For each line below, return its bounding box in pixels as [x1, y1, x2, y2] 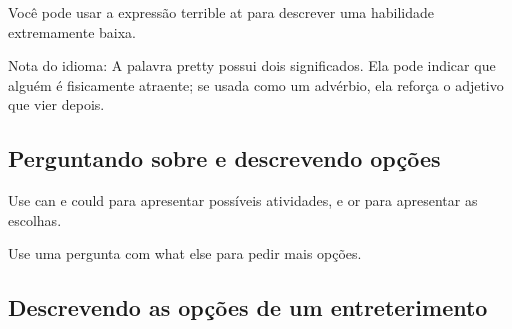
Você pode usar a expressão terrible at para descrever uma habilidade [8, 2, 435, 22]
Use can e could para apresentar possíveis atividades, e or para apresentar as [8, 190, 478, 211]
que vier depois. [8, 94, 105, 115]
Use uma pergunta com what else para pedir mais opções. [8, 243, 362, 264]
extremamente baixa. [8, 21, 136, 42]
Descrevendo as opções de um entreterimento [8, 292, 488, 323]
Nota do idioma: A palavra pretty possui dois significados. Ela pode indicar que [8, 55, 496, 76]
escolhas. [8, 209, 62, 230]
